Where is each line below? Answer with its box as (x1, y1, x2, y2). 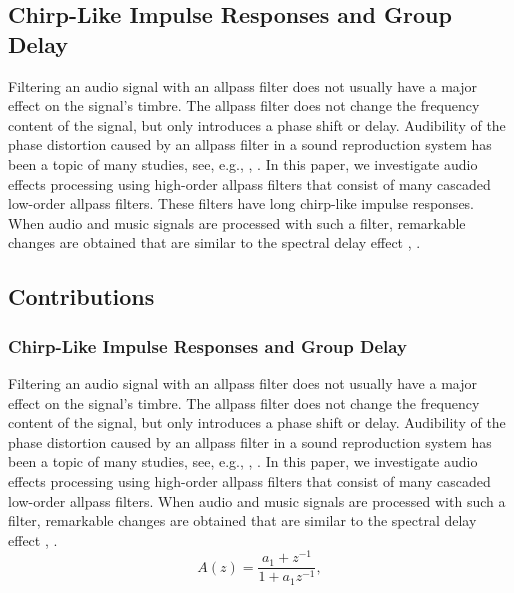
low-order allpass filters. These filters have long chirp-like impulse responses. (8, 193, 475, 214)
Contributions (8, 281, 155, 312)
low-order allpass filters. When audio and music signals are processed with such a (8, 490, 506, 511)
